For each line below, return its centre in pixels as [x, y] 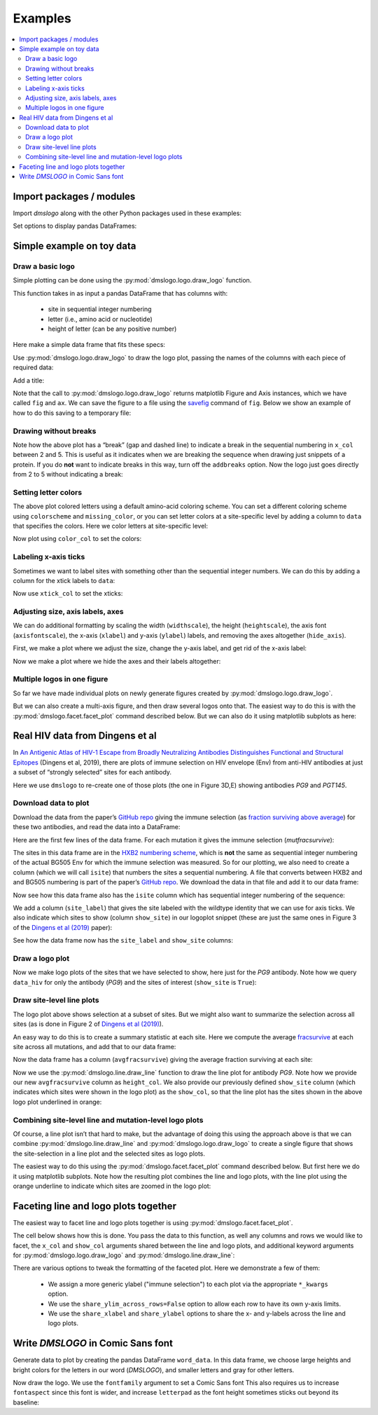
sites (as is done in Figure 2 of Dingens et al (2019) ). [88, 1024]
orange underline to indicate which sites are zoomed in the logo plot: [112, 1186]
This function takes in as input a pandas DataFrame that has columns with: [120, 293]
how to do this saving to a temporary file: [72, 413]
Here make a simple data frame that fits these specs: [89, 345]
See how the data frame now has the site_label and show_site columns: [123, 941]
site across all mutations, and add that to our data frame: [94, 1046]
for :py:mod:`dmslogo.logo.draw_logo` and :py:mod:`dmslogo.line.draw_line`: [124, 1255]
